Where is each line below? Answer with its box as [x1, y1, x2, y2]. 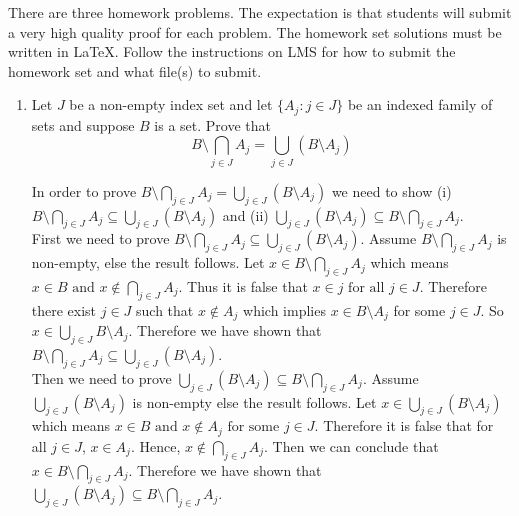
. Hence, [130, 435, 181, 456]
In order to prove [31, 180, 137, 201]
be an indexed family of [347, 94, 493, 115]
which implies [243, 299, 326, 320]
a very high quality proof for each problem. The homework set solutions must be [8, 21, 502, 42]
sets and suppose [31, 114, 135, 135]
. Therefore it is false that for [314, 415, 494, 436]
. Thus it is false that [178, 275, 308, 296]
